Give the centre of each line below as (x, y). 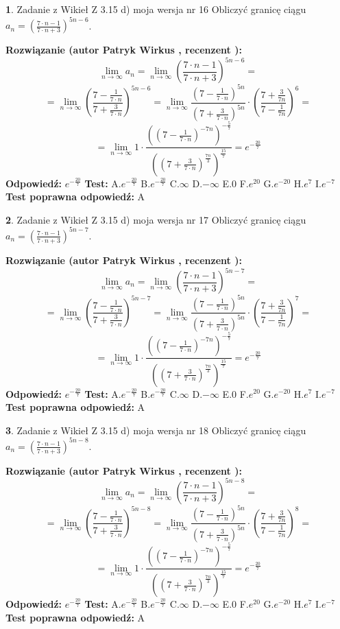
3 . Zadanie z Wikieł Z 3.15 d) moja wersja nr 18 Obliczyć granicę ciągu (156, 430)
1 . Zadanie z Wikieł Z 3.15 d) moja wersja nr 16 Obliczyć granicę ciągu (156, 9)
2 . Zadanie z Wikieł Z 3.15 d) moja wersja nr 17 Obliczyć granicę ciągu (156, 219)
